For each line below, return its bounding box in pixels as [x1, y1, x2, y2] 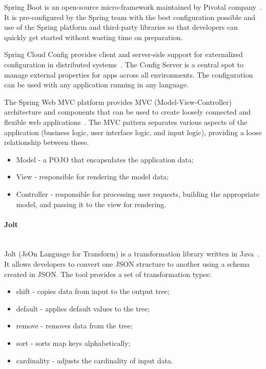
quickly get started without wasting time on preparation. [4, 31, 183, 42]
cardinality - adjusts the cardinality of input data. [16, 355, 173, 365]
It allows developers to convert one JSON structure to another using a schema [4, 259, 250, 269]
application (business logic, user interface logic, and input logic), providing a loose [4, 126, 262, 137]
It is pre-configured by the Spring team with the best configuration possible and [4, 11, 256, 22]
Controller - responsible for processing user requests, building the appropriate [16, 188, 260, 199]
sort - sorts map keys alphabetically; [16, 338, 131, 348]
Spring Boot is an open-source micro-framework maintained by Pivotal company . [4, 2, 262, 12]
